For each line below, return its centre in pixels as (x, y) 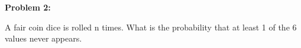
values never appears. (43, 38)
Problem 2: (28, 7)
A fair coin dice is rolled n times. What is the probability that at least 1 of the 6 (151, 27)
